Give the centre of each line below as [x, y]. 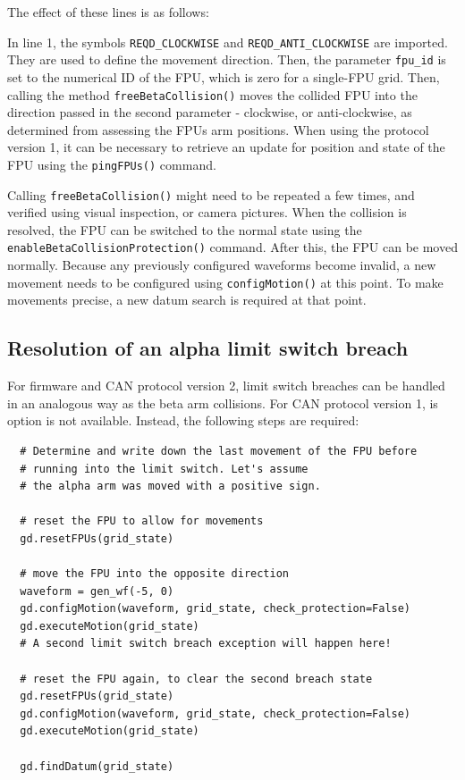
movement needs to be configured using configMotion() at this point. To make [225, 282]
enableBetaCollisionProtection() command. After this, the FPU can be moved [232, 247]
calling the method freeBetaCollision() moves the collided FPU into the [212, 94]
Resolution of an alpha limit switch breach [208, 348]
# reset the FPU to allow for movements [142, 521]
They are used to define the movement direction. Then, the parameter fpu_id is [227, 59]
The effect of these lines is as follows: [108, 12]
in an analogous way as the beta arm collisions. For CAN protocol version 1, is [223, 403]
